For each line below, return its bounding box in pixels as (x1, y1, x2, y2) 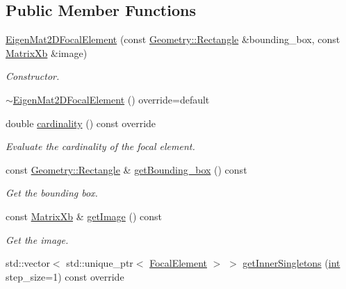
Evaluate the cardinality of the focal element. (6, 139, 195, 154)
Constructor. (6, 69, 60, 83)
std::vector (6, 256, 50, 270)
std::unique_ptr (66, 256, 133, 270)
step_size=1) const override (6, 269, 124, 283)
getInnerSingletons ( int (242, 256, 340, 270)
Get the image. (6, 232, 69, 247)
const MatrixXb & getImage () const (6, 208, 162, 223)
